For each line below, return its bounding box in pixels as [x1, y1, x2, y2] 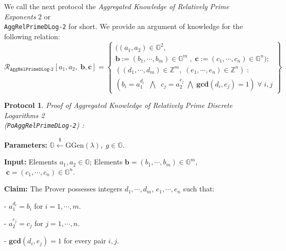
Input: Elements [4, 156, 58, 167]
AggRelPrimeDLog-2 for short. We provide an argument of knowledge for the [4, 21, 243, 32]
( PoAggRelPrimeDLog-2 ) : [4, 120, 84, 130]
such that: [183, 183, 215, 194]
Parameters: [4, 139, 47, 150]
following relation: [4, 31, 60, 41]
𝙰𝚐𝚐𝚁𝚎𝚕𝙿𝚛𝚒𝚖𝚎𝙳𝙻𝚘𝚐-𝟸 [10, 67, 54, 72]
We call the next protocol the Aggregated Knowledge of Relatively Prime [4, 1, 229, 11]
